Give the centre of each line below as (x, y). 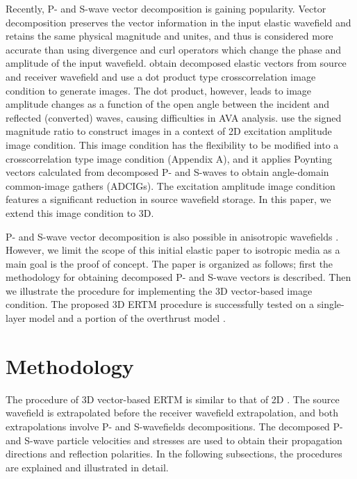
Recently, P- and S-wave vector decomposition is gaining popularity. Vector (166, 8)
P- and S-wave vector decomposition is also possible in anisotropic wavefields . (172, 236)
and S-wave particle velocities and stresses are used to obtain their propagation (174, 440)
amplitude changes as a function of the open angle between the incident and (168, 104)
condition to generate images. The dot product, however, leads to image (159, 90)
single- (331, 304)
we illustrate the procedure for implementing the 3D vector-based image (159, 290)
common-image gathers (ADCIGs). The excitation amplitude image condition (171, 185)
